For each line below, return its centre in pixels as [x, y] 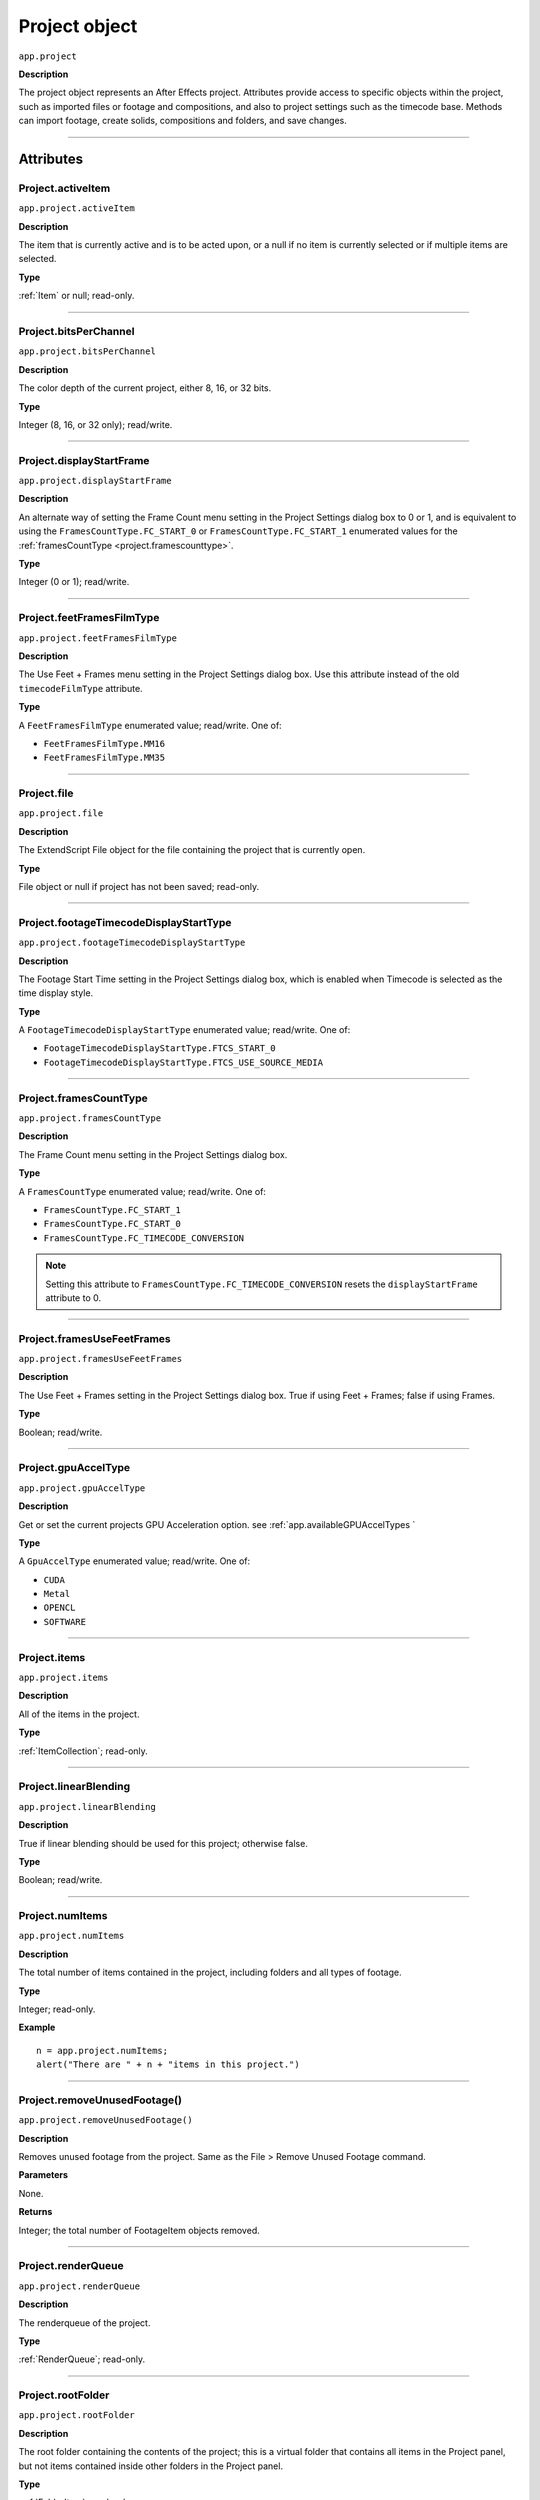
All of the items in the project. [79, 1714]
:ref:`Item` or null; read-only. [76, 296]
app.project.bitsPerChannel [87, 351]
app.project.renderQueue [79, 2286]
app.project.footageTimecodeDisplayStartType [132, 943]
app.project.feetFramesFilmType [97, 638]
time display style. [56, 993]
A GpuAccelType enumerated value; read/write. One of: [134, 1561]
